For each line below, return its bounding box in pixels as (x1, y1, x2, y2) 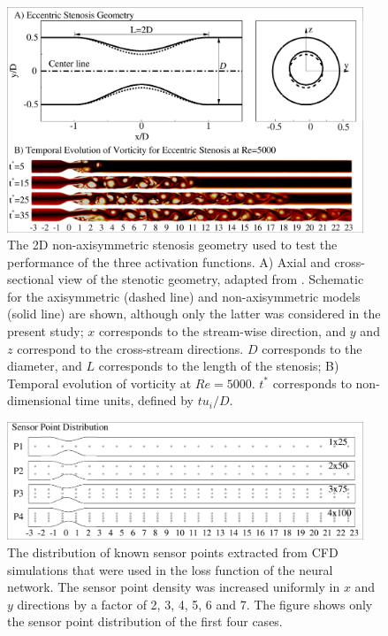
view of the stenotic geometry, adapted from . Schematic (57, 270, 364, 288)
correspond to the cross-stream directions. (17, 339, 244, 357)
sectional (7, 270, 54, 288)
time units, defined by (75, 391, 194, 410)
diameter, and (7, 356, 82, 375)
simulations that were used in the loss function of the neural (7, 560, 333, 579)
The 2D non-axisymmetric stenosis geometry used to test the (7, 235, 338, 254)
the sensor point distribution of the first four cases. (7, 612, 283, 631)
